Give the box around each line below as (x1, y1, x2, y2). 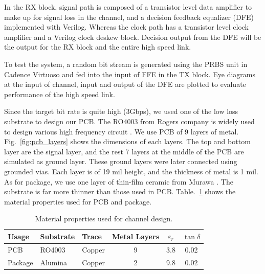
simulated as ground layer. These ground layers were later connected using (4, 156, 237, 167)
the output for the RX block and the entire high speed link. (4, 41, 191, 52)
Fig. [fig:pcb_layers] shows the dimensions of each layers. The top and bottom (4, 136, 251, 147)
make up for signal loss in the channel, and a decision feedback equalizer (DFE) (4, 11, 254, 22)
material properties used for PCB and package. (4, 196, 152, 207)
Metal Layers (112, 231, 159, 241)
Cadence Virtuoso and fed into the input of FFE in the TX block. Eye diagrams (4, 68, 256, 79)
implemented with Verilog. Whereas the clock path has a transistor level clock (4, 21, 249, 32)
